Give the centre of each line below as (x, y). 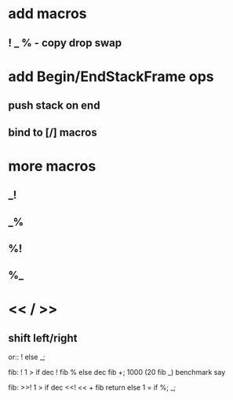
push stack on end (54, 106)
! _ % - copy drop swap (65, 43)
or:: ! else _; (27, 357)
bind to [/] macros (53, 132)
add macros (48, 14)
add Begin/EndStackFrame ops (111, 76)
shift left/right (43, 338)
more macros (52, 166)
